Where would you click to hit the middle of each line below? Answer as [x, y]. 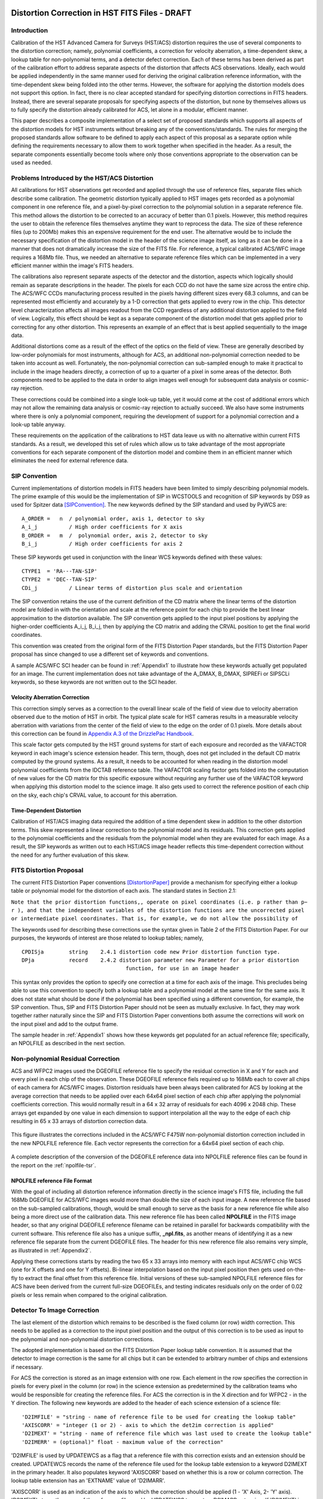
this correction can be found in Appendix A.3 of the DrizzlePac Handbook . [102, 734]
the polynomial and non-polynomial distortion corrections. [83, 1339]
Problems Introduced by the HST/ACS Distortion [82, 178]
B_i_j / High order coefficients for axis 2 [102, 544]
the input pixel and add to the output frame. [65, 1024]
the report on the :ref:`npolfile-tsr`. [54, 1165]
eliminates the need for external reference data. [70, 460]
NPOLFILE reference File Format [51, 1181]
